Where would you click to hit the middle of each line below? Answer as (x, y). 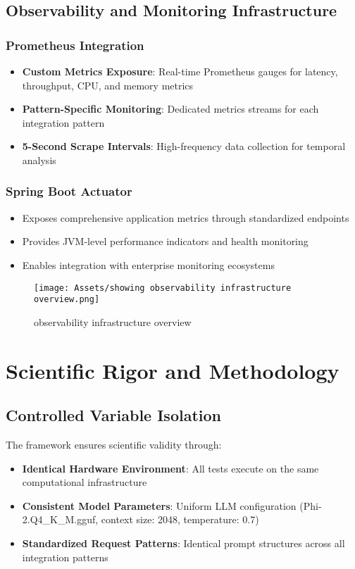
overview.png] (67, 300)
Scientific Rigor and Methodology (173, 370)
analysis (39, 160)
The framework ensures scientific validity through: (114, 445)
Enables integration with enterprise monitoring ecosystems (148, 264)
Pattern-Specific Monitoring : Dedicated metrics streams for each (170, 109)
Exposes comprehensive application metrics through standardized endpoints (186, 217)
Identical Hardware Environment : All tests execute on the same (170, 468)
